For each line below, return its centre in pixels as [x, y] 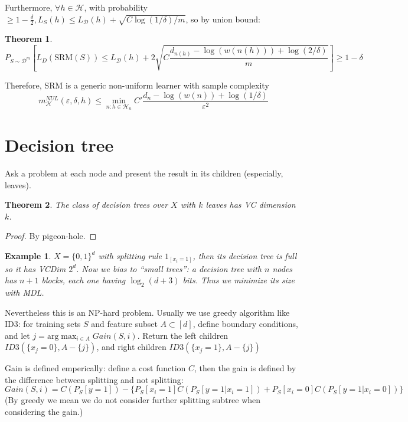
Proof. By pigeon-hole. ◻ [51, 236]
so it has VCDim [35, 268]
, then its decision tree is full [245, 256]
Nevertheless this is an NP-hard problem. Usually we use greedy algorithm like [147, 312]
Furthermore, [29, 7]
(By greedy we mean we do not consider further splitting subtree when [133, 400]
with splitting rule [130, 256]
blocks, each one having [84, 280]
